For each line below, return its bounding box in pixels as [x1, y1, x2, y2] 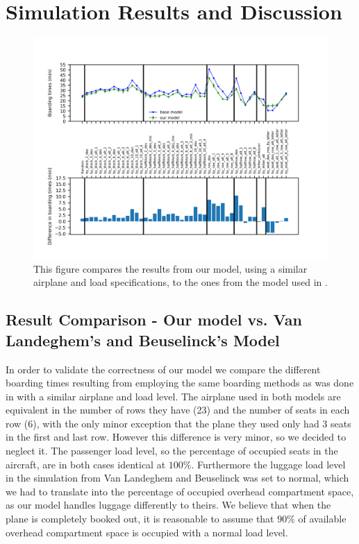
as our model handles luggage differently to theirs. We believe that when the [6, 498, 331, 512]
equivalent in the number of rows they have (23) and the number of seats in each [6, 402, 350, 417]
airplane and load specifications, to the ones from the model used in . [33, 275, 328, 289]
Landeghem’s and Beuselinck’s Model [6, 329, 280, 350]
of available [298, 511, 347, 526]
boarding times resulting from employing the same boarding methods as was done [6, 375, 354, 390]
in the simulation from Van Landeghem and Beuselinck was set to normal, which [6, 470, 349, 485]
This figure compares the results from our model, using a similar [33, 261, 308, 275]
